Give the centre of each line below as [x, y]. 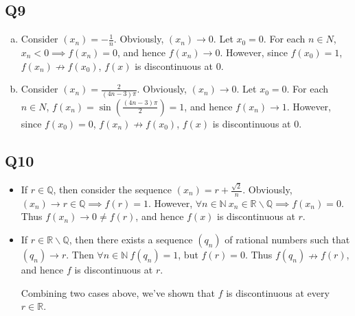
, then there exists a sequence [131, 240]
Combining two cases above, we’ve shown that [118, 292]
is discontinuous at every [278, 292]
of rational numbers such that [287, 240]
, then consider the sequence [113, 190]
